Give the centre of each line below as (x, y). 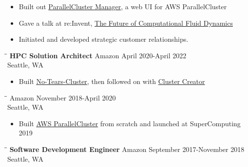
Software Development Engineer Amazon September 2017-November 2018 (127, 149)
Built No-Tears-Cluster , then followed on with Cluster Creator (112, 81)
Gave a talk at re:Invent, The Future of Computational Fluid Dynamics (126, 23)
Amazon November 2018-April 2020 (63, 97)
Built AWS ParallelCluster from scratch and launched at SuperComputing (130, 123)
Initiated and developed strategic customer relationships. (104, 39)
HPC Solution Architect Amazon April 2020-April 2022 (98, 55)
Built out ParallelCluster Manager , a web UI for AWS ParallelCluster (123, 6)
